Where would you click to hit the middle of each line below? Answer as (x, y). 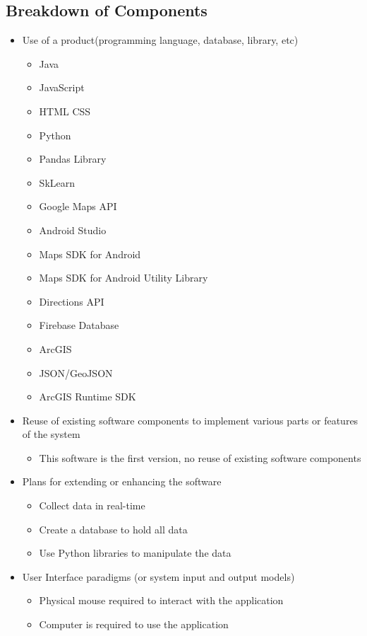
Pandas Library (73, 159)
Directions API (72, 301)
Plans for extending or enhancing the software (122, 481)
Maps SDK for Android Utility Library (124, 278)
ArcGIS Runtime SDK (88, 397)
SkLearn (57, 182)
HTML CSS (65, 111)
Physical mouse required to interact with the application (161, 600)
